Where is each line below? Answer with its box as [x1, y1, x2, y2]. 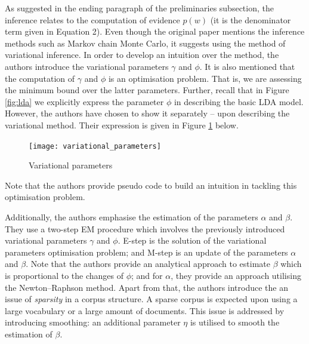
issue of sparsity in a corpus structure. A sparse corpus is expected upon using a [5, 293, 298, 305]
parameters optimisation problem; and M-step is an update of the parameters [5, 245, 288, 258]
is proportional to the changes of [5, 269, 123, 281]
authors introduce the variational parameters [5, 60, 169, 72]
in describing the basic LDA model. [174, 95, 304, 107]
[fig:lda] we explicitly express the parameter [5, 95, 164, 107]
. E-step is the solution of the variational [118, 234, 267, 247]
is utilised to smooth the [190, 316, 280, 328]
